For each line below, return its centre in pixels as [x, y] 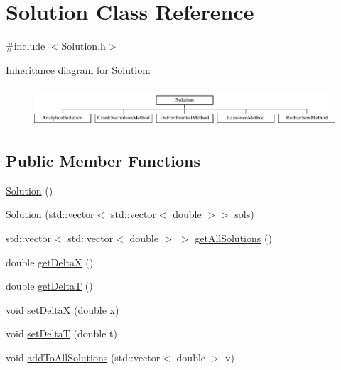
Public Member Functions [103, 160]
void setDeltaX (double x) [63, 309]
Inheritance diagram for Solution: [78, 69]
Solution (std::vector [50, 214]
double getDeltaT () [49, 286]
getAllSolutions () [233, 238]
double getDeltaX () [50, 262]
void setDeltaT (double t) [62, 333]
